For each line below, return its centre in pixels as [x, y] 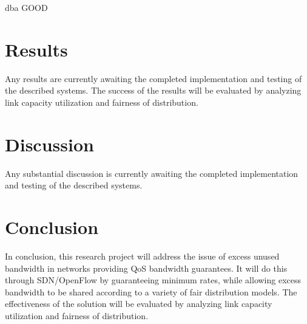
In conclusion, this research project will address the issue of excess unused [142, 256]
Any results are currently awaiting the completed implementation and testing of [153, 78]
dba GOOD [26, 7]
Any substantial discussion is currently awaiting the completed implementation [152, 173]
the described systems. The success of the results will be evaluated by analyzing [153, 90]
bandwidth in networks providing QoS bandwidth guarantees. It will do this [146, 268]
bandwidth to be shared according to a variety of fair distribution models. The [151, 291]
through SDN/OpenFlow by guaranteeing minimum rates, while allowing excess [153, 280]
